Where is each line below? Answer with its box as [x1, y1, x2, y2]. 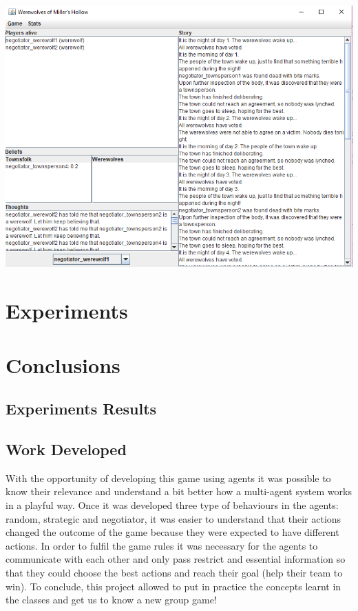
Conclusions [6, 350, 120, 379]
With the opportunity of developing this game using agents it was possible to [6, 470, 331, 485]
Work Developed [6, 438, 127, 459]
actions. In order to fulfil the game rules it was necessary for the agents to [6, 538, 318, 552]
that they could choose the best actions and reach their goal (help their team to [6, 565, 343, 579]
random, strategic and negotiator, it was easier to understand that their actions [6, 511, 341, 525]
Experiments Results [6, 398, 157, 419]
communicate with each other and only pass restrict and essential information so [6, 552, 346, 566]
